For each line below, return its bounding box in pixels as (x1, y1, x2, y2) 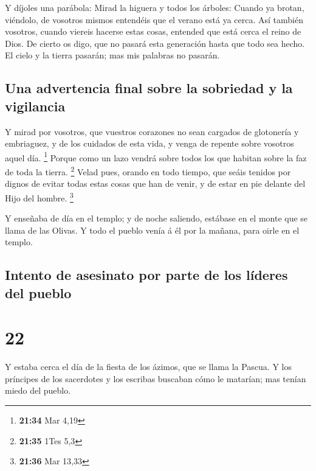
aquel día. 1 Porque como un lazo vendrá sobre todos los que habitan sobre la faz (5, 149, 307, 164)
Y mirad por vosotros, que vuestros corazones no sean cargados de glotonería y (5, 125, 299, 138)
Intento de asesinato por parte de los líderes (5, 265, 288, 284)
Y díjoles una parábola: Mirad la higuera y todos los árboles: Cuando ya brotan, (5, 1, 304, 13)
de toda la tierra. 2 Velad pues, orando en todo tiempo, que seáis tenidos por (5, 164, 291, 178)
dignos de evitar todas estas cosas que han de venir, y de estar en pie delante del (5, 177, 306, 190)
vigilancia (5, 96, 66, 115)
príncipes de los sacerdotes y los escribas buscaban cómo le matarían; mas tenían (5, 372, 306, 385)
